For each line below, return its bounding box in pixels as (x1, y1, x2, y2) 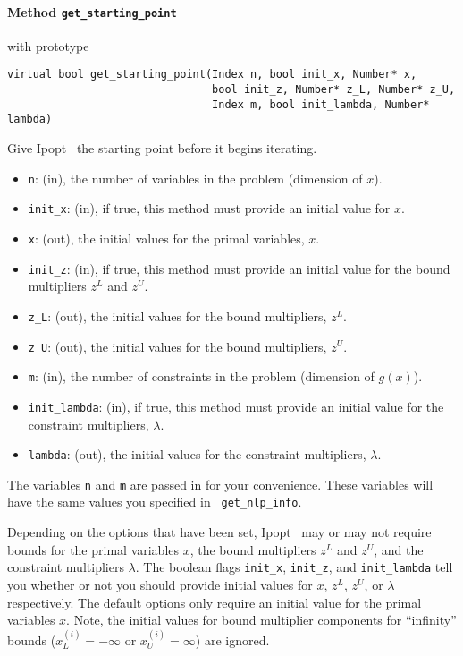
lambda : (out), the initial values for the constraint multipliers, (28, 445, 366, 464)
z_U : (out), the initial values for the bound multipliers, (28, 337, 327, 355)
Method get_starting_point (7, 2, 177, 21)
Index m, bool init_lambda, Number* (212, 98, 430, 111)
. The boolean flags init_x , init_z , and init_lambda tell (135, 558, 453, 576)
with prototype (7, 36, 89, 55)
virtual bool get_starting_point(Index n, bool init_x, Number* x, (7, 68, 417, 81)
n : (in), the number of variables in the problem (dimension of (28, 168, 363, 187)
